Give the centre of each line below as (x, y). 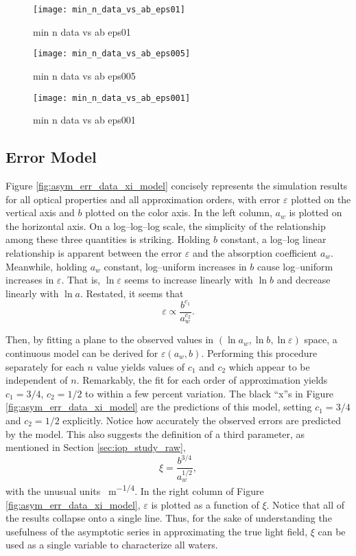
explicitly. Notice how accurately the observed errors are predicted (202, 420)
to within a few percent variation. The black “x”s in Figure (210, 393)
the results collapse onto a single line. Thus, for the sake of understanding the (169, 518)
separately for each (45, 366)
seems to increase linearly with (189, 280)
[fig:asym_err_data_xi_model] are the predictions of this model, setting (159, 407)
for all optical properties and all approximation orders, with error (143, 199)
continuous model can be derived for (82, 352)
